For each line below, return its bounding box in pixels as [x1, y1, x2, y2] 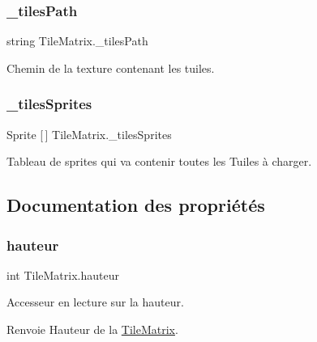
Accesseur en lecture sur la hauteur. [6, 293, 184, 310]
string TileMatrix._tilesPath [6, 32, 148, 49]
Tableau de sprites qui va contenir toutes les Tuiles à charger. [6, 153, 312, 170]
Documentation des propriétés [6, 192, 265, 217]
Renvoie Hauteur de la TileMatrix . [6, 321, 178, 337]
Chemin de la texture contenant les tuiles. [6, 59, 215, 76]
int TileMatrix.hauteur [6, 266, 119, 283]
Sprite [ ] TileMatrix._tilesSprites [6, 125, 172, 142]
